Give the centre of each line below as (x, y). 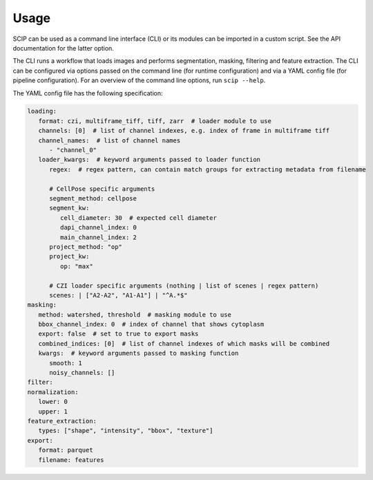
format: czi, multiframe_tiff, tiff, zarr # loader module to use (155, 121)
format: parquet (66, 450)
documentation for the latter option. (63, 48)
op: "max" (76, 266)
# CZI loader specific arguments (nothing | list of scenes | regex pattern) (184, 286)
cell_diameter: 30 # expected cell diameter (138, 218)
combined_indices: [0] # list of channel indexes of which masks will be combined (184, 343)
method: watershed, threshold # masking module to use (135, 314)
